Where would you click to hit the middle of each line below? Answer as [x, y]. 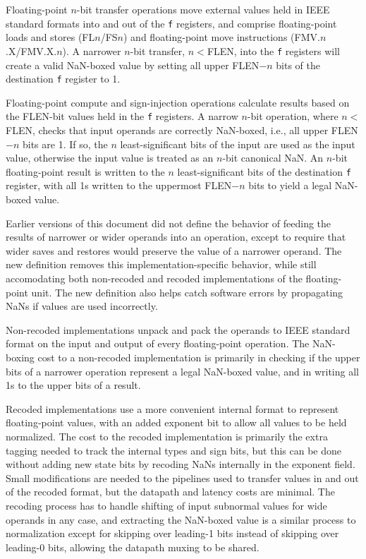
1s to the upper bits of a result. [73, 385]
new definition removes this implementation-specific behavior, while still [161, 264]
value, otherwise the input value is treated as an [110, 158]
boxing [20, 357]
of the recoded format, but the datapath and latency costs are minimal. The [170, 492]
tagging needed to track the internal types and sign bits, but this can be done [174, 450]
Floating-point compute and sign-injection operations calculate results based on [178, 102]
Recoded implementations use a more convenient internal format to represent [172, 408]
